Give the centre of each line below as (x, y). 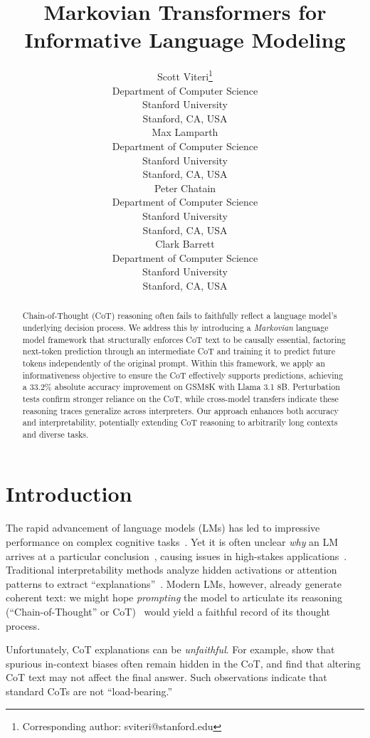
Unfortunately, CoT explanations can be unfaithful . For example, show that (170, 649)
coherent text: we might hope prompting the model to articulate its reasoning (174, 597)
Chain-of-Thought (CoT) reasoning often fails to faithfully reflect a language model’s (180, 316)
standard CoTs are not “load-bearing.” (89, 691)
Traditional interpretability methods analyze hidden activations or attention (171, 570)
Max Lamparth (185, 132)
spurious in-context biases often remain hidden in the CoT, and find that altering (183, 663)
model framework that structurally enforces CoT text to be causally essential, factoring (184, 339)
